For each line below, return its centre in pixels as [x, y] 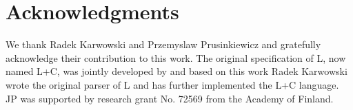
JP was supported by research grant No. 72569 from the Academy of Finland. [170, 98]
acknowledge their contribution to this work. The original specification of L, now [176, 57]
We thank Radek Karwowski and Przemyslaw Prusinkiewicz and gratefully [163, 44]
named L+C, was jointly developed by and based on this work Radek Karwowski [176, 71]
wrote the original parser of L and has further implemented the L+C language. [172, 84]
